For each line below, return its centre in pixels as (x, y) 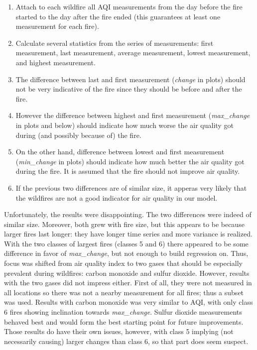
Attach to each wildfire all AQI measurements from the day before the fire (129, 6)
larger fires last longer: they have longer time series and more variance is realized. (128, 234)
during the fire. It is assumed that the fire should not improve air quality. (128, 171)
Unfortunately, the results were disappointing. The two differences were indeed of (128, 214)
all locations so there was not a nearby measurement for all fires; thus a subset (124, 292)
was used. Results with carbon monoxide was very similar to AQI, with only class (128, 302)
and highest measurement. (56, 62)
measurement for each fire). (57, 26)
